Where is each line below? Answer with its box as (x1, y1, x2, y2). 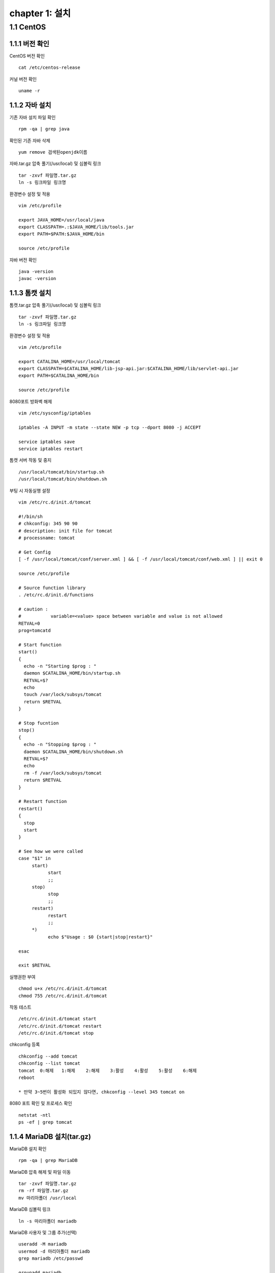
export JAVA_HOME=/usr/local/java (18, 217, 104, 223)
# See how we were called (18, 848, 84, 854)
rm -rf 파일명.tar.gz (18, 1188, 69, 1194)
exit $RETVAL (18, 962, 51, 968)
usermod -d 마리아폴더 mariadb (18, 1248, 90, 1254)
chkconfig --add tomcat (18, 1053, 78, 1059)
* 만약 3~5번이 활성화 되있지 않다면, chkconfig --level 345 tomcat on (18, 1089, 185, 1095)
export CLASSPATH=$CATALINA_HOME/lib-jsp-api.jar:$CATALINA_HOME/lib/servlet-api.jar (18, 366, 239, 372)
